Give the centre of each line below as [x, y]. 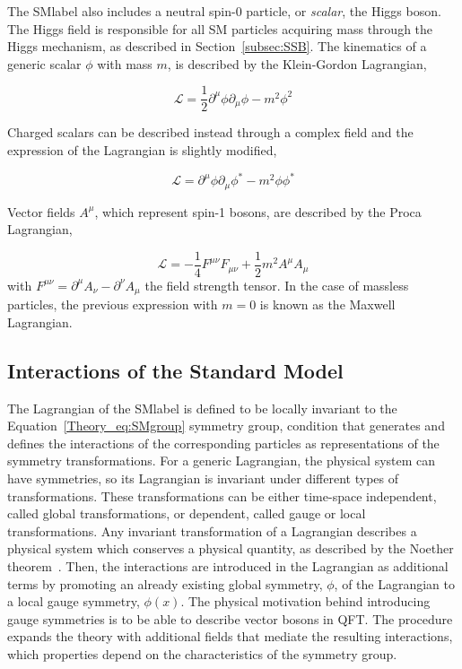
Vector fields [41, 211]
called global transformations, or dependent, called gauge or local [187, 513]
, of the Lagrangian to [395, 583]
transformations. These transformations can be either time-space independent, [222, 495]
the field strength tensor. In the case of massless [277, 285]
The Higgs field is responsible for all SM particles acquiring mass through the [220, 28]
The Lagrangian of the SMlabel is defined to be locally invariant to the [202, 408]
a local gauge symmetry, [74, 601]
